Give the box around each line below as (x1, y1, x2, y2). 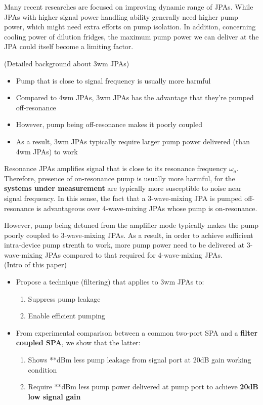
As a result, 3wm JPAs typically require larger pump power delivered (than (16, 136, 250, 146)
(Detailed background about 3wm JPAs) (4, 58, 129, 68)
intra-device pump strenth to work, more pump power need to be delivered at (4, 239, 245, 250)
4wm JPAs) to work (16, 146, 78, 156)
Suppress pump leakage (28, 293, 101, 304)
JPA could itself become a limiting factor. (4, 41, 134, 52)
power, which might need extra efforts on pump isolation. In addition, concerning (4, 21, 256, 32)
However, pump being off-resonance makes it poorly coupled (16, 119, 202, 130)
